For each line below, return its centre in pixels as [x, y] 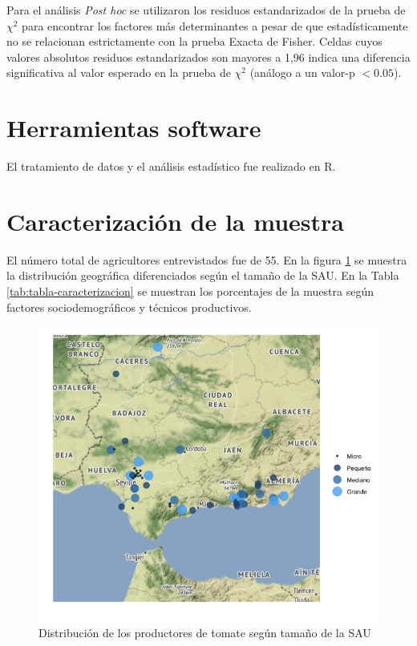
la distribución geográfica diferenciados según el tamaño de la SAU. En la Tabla [203, 275]
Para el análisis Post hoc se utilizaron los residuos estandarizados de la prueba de [206, 10]
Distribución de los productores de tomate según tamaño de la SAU [205, 632]
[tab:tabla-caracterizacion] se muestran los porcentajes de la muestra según [190, 291]
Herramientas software [134, 128]
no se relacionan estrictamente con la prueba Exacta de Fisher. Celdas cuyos [194, 41]
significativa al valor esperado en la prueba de [119, 73]
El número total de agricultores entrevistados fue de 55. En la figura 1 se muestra [207, 259]
